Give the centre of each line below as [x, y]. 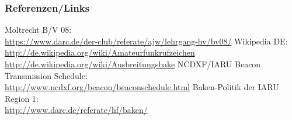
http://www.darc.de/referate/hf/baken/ [76, 110]
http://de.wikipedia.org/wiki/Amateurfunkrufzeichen [100, 52]
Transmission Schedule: [46, 75]
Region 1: [22, 98]
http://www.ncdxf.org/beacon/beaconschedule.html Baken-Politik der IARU [142, 87]
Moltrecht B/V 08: [38, 30]
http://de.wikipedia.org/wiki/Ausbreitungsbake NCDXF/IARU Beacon [133, 64]
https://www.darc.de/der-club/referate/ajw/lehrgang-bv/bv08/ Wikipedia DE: [146, 41]
